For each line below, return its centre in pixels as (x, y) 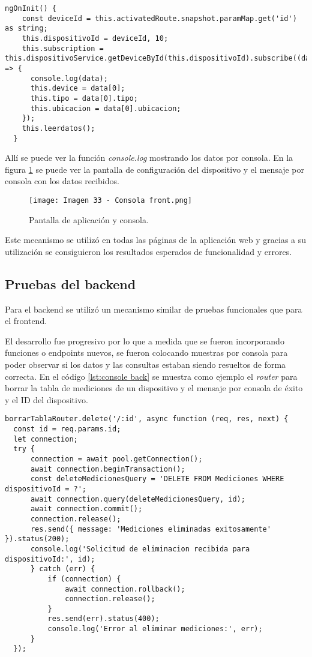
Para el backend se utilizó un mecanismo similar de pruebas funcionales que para (154, 309)
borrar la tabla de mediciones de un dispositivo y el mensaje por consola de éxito (154, 388)
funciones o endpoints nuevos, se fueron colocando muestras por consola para (146, 352)
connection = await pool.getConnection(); (116, 459)
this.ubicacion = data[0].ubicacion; (106, 108)
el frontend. (26, 321)
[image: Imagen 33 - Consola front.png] (111, 200)
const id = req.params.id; (67, 429)
